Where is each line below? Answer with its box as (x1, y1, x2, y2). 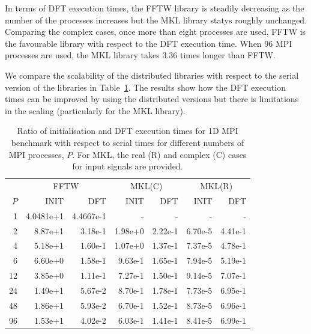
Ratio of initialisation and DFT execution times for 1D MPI (17, 124, 238, 137)
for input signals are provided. (72, 160, 183, 172)
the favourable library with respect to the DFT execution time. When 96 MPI (5, 37, 292, 49)
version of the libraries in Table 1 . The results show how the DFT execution (5, 80, 286, 93)
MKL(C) (130, 179, 163, 192)
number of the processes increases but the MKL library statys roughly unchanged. (5, 13, 307, 26)
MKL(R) (200, 179, 233, 192)
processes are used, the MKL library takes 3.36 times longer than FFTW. (5, 49, 276, 61)
